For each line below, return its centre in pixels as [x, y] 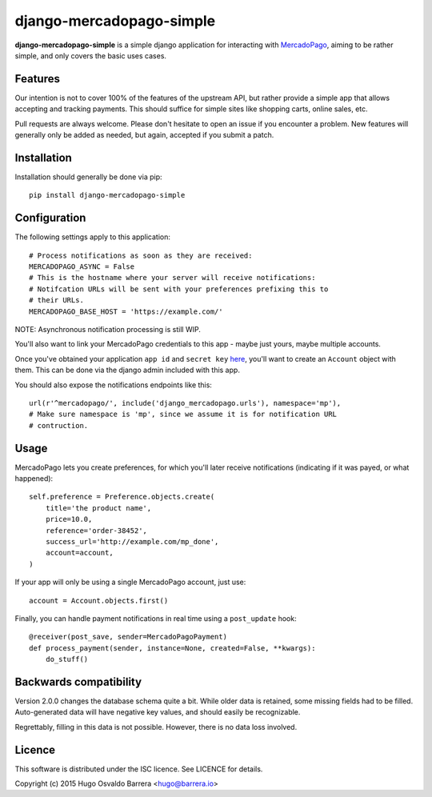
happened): [34, 478]
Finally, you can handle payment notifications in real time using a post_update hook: [156, 618]
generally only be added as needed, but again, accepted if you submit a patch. [144, 135]
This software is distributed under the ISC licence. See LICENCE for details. [139, 769]
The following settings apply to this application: [93, 237]
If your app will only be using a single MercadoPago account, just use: [130, 582]
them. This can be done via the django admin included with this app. [127, 370]
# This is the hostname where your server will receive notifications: [172, 278]
